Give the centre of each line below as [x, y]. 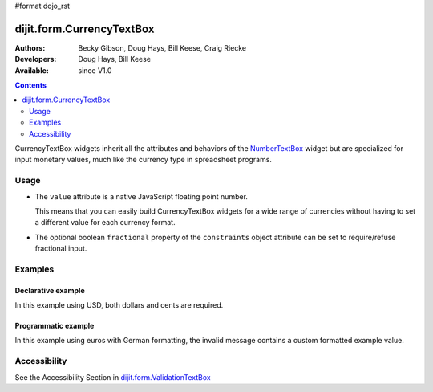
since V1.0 [95, 70]
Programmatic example [55, 326]
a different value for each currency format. [105, 223]
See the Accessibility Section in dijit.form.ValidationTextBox [113, 377]
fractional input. [61, 248]
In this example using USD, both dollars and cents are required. [119, 305]
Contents [31, 85]
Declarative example [50, 290]
